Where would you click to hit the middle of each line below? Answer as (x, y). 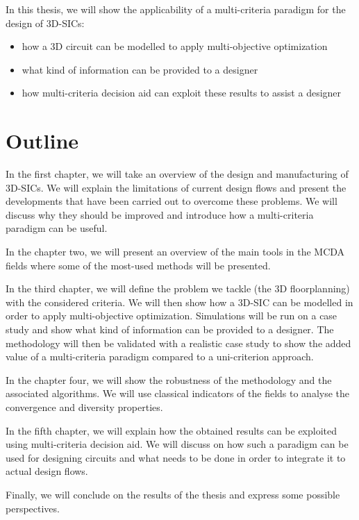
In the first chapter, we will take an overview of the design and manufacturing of (177, 174)
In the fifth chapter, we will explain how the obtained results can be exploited (172, 430)
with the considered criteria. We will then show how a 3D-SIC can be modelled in (179, 302)
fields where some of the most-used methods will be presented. (138, 265)
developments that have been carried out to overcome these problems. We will (172, 201)
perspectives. (33, 508)
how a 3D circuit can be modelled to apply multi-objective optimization (175, 46)
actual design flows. (47, 471)
